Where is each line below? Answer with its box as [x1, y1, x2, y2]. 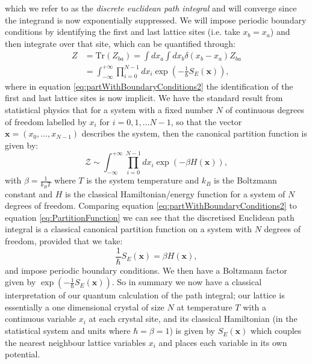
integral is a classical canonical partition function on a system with [5, 223, 252, 235]
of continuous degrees [225, 103, 304, 116]
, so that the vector [170, 115, 242, 128]
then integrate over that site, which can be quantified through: [5, 37, 236, 49]
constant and [5, 187, 53, 200]
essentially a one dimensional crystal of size [5, 300, 164, 313]
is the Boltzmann [214, 174, 277, 187]
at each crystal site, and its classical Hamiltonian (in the [89, 312, 298, 325]
